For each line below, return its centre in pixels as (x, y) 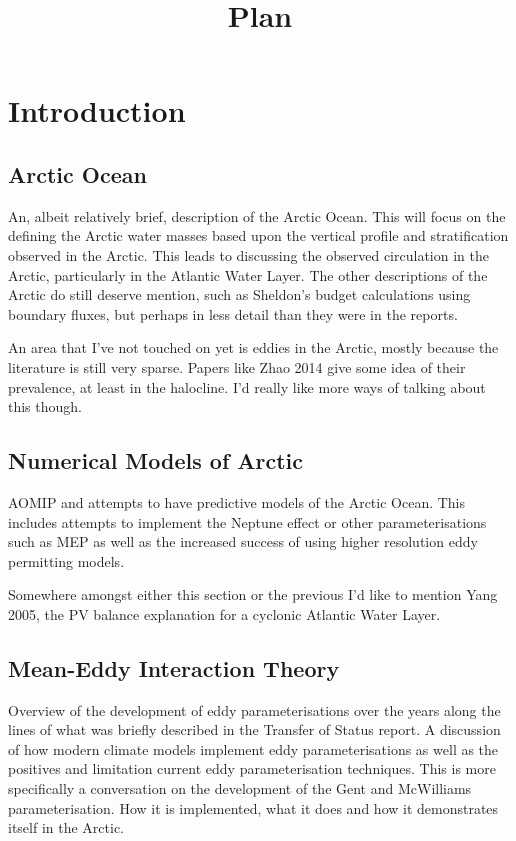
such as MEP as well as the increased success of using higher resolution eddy (243, 541)
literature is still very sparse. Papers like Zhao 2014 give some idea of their (237, 366)
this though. (45, 406)
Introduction (97, 110)
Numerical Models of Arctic (156, 460)
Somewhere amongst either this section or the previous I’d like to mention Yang (253, 594)
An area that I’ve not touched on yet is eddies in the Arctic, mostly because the (253, 347)
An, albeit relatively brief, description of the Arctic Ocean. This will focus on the (257, 215)
